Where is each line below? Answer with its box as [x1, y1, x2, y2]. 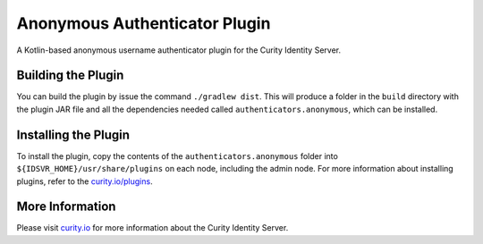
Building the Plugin [16, 68, 124, 83]
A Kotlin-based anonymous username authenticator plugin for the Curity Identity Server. [16, 45, 342, 55]
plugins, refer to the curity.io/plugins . [16, 175, 153, 187]
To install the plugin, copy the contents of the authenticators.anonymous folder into [16, 150, 339, 161]
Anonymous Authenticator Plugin [16, 13, 271, 33]
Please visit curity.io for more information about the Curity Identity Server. [16, 223, 289, 233]
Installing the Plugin [16, 127, 130, 142]
